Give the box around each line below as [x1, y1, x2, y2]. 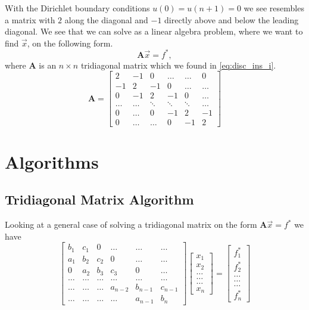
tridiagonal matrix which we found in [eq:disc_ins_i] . [80, 58, 276, 71]
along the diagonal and [64, 13, 148, 26]
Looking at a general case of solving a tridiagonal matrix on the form [5, 218, 257, 231]
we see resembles [244, 2, 304, 14]
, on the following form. [27, 36, 113, 49]
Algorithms [5, 149, 99, 173]
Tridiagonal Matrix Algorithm [5, 190, 194, 209]
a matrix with [5, 13, 55, 26]
